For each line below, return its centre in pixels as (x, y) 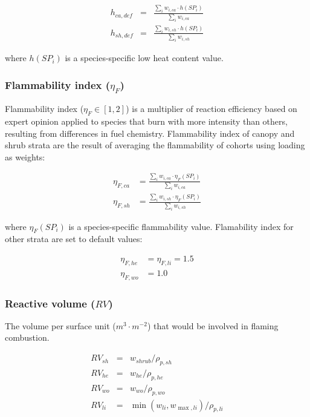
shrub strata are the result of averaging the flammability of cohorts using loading (155, 145)
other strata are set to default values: (74, 239)
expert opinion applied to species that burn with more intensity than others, (146, 121)
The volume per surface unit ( (60, 325)
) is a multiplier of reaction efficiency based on (212, 109)
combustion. (27, 337)
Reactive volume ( (50, 303)
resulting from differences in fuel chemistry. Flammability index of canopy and (150, 133)
